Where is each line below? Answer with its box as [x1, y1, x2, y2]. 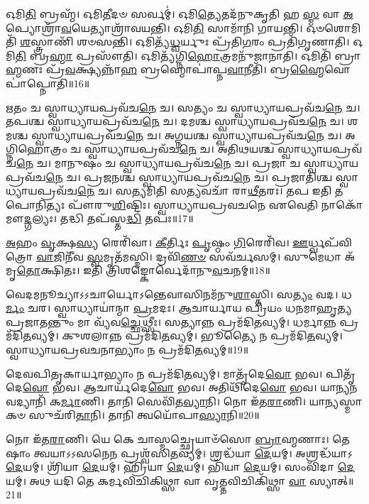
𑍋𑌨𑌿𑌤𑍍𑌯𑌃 [6, 197, 65, 212]
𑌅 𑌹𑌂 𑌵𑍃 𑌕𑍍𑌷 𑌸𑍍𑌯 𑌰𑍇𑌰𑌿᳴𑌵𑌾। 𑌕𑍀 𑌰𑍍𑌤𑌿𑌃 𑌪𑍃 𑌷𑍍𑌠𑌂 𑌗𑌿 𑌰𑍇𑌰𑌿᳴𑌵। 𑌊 [6, 234, 309, 249]
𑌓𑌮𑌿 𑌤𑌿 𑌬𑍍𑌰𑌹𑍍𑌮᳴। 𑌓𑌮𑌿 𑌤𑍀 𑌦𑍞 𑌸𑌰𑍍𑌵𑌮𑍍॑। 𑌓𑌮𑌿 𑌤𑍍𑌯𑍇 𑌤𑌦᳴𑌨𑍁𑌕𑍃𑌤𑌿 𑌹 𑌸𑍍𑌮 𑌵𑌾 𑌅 [6, 6, 353, 21]
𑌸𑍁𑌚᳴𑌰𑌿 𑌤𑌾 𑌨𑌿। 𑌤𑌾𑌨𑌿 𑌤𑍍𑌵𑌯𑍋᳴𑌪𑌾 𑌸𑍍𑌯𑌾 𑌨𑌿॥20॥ [28, 407, 260, 422]
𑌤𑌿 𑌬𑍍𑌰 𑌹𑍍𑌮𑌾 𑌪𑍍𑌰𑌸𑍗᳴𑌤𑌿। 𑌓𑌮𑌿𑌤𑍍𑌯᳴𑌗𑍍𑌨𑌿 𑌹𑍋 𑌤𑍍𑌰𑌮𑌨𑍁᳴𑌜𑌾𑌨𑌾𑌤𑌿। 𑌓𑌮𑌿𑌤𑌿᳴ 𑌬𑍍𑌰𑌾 [15, 48, 361, 62]
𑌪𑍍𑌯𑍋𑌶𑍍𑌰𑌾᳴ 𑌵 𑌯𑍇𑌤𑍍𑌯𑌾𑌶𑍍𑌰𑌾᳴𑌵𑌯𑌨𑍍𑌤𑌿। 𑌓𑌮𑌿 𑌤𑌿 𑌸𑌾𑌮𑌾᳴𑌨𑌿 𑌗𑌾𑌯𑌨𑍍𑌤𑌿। [6, 20, 303, 35]
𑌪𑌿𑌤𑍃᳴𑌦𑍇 [325, 366, 356, 380]
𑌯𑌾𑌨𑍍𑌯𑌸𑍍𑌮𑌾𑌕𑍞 [309, 393, 363, 408]
